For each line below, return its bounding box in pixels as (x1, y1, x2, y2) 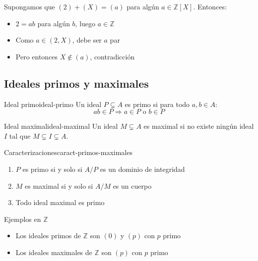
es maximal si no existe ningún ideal (143, 121, 254, 131)
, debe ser (72, 35, 102, 45)
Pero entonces (15, 51, 58, 61)
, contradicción (90, 51, 135, 61)
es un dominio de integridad (100, 163, 185, 174)
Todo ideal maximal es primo (15, 197, 105, 208)
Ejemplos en (4, 213, 41, 224)
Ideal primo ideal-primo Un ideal (4, 99, 102, 109)
